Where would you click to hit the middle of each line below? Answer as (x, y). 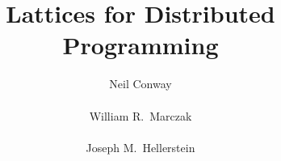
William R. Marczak (140, 115)
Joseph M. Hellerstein (140, 147)
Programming (140, 45)
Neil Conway (140, 84)
